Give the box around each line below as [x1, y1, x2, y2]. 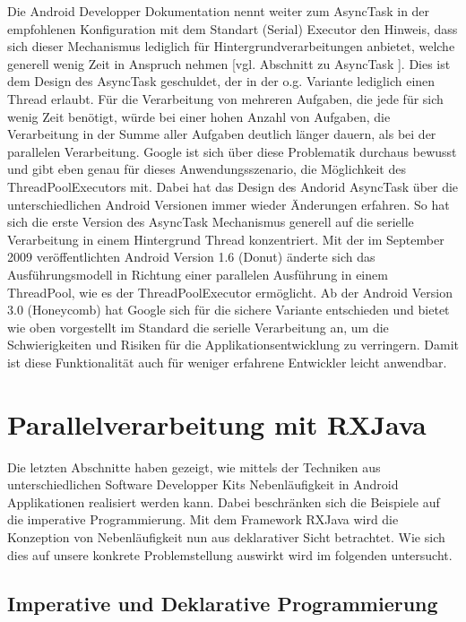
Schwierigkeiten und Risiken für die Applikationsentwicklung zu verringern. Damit [7, 335, 460, 354]
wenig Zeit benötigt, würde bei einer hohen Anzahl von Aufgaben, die [7, 107, 391, 125]
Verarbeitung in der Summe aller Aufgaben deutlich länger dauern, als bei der [7, 125, 436, 143]
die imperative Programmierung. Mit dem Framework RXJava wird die [7, 510, 399, 529]
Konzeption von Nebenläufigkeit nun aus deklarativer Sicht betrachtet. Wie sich [7, 527, 445, 546]
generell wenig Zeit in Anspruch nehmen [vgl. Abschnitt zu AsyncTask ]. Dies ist [7, 54, 451, 73]
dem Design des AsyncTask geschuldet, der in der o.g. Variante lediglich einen [7, 72, 436, 91]
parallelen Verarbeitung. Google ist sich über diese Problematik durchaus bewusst [7, 142, 457, 160]
